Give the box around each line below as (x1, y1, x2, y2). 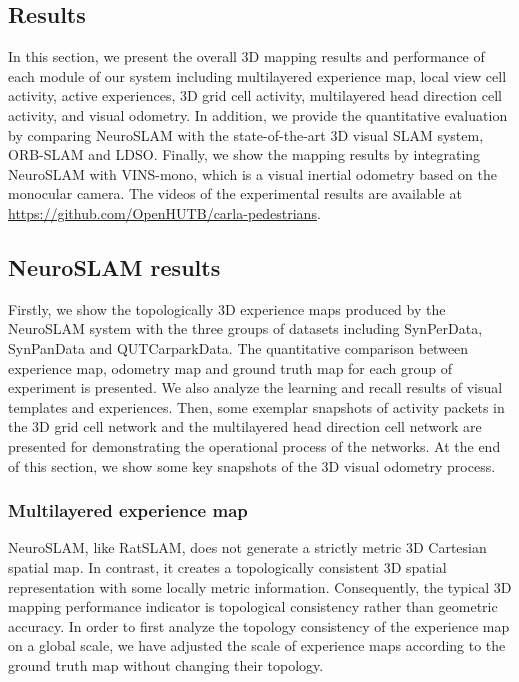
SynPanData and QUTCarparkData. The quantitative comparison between (8, 337, 469, 358)
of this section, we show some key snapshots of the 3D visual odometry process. (8, 455, 496, 476)
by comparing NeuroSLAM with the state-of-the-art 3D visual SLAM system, (8, 124, 484, 145)
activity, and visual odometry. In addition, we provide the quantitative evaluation (8, 104, 508, 125)
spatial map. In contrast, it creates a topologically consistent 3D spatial (8, 556, 447, 577)
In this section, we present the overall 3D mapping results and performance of (8, 46, 485, 67)
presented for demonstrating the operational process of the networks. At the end (8, 435, 501, 456)
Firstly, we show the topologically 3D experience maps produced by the (8, 298, 446, 319)
